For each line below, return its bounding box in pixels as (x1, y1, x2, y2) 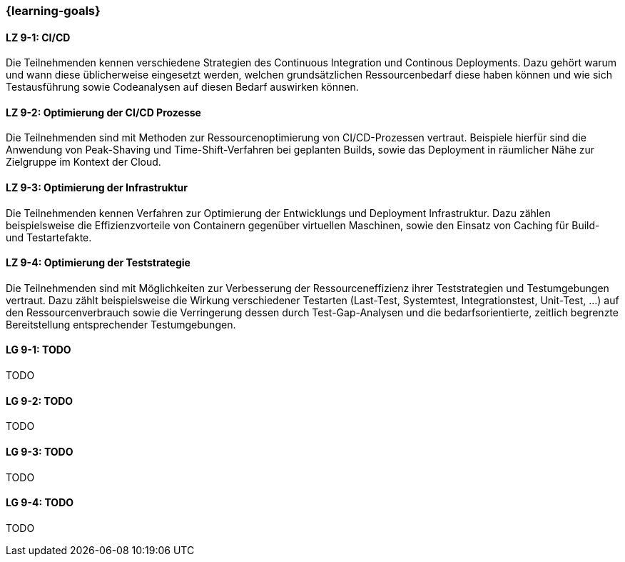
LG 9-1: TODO (6, 343, 71, 356)
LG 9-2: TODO (6, 394, 73, 407)
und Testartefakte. (6, 231, 92, 244)
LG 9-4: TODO (6, 496, 74, 509)
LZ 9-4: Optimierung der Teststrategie (6, 256, 190, 269)
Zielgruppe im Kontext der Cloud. (6, 156, 161, 169)
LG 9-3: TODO (6, 445, 73, 458)
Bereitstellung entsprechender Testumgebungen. (6, 318, 236, 331)
